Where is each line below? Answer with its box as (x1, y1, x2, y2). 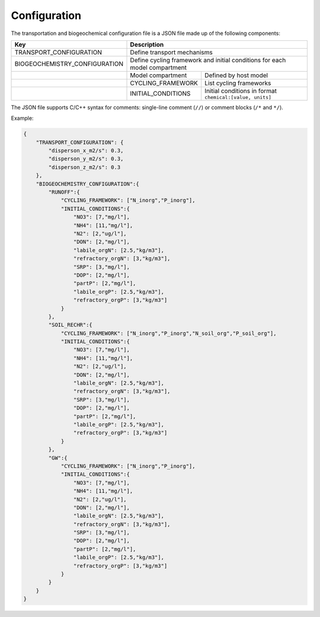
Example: (11, 115, 34, 122)
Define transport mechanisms (130, 48, 213, 56)
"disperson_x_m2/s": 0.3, (48, 147, 124, 154)
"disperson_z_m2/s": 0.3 (48, 164, 121, 170)
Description (130, 40, 164, 49)
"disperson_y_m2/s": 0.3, (48, 155, 124, 163)
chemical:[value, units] (204, 94, 272, 100)
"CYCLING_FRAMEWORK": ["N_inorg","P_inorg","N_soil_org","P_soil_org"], (60, 330, 277, 336)
